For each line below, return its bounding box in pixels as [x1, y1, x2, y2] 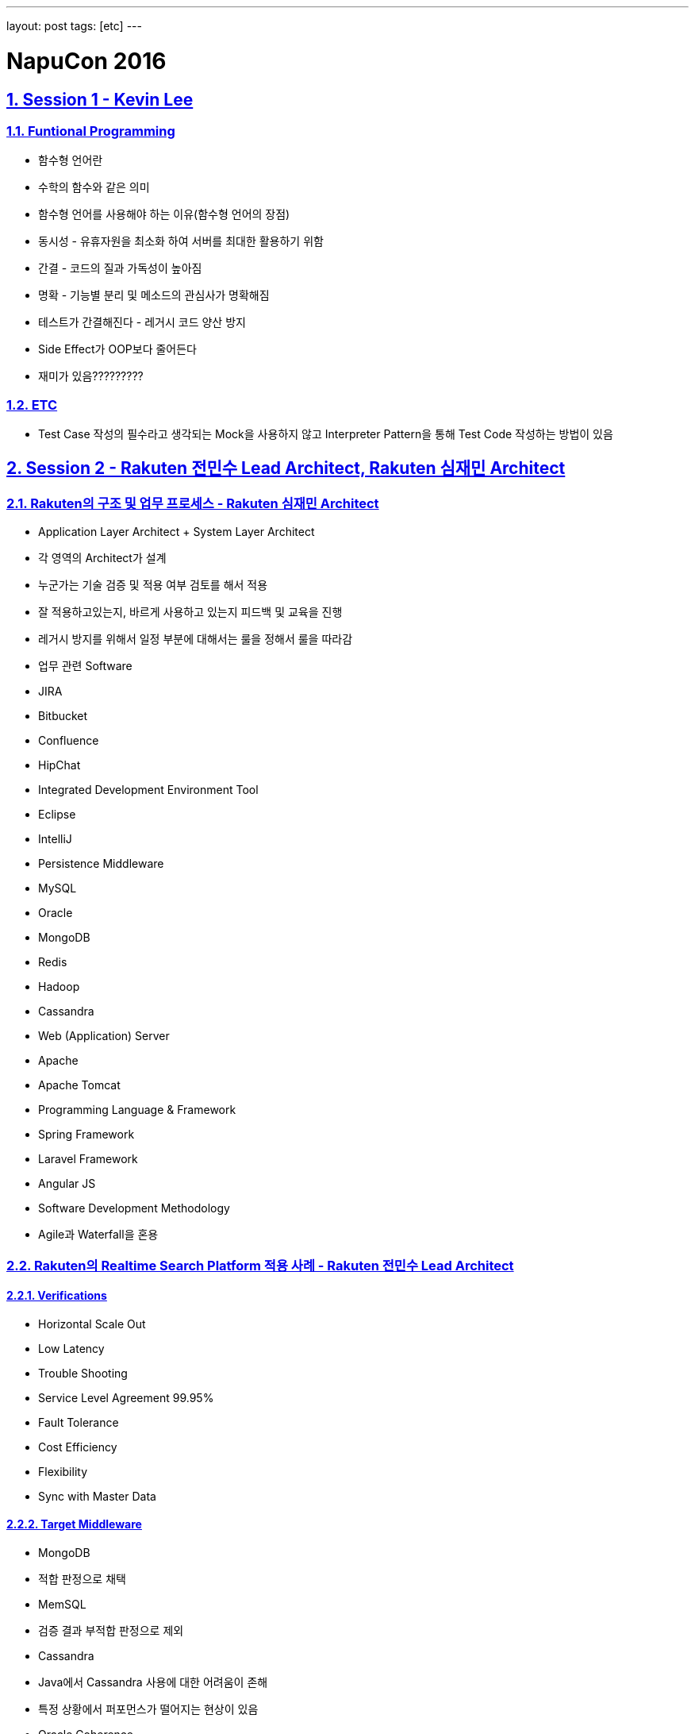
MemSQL [38, 1597, 86, 1612]
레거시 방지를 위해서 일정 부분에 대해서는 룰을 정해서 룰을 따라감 [38, 632, 353, 646]
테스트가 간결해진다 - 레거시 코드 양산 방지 [38, 315, 246, 329]
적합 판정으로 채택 [38, 1572, 126, 1586]
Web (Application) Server [38, 1029, 170, 1043]
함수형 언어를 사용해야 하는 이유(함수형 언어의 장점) [38, 207, 290, 222]
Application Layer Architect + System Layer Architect [38, 525, 315, 539]
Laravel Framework [38, 1152, 138, 1166]
